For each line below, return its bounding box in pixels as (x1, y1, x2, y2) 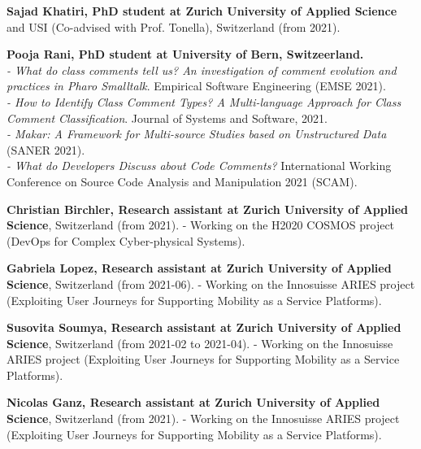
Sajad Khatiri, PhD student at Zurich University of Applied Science (7, 2, 397, 19)
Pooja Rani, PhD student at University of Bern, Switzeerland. (7, 46, 364, 63)
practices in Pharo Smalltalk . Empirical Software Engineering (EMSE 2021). (7, 77, 386, 94)
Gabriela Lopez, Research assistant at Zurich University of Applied (7, 259, 392, 277)
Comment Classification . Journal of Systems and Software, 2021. (7, 109, 328, 126)
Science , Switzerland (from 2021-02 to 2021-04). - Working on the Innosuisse (7, 334, 393, 351)
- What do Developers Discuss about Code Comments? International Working (7, 157, 392, 174)
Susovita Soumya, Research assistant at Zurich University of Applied (7, 319, 401, 336)
